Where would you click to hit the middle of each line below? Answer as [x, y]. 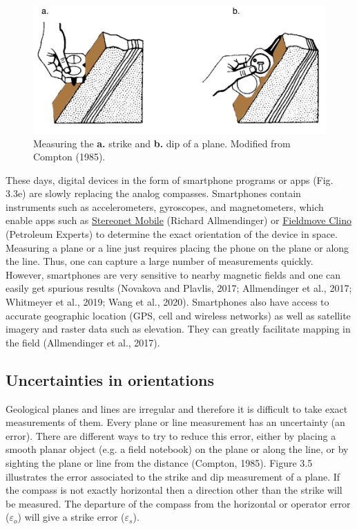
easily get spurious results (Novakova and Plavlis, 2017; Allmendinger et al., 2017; [179, 288]
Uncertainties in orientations [110, 379]
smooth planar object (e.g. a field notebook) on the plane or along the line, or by [177, 449]
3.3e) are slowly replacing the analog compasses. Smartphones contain [153, 193]
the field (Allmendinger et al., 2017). [83, 342]
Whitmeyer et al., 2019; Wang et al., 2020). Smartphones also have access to [167, 302]
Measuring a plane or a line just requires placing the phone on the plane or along [177, 247]
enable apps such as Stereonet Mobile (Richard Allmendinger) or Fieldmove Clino [178, 220]
